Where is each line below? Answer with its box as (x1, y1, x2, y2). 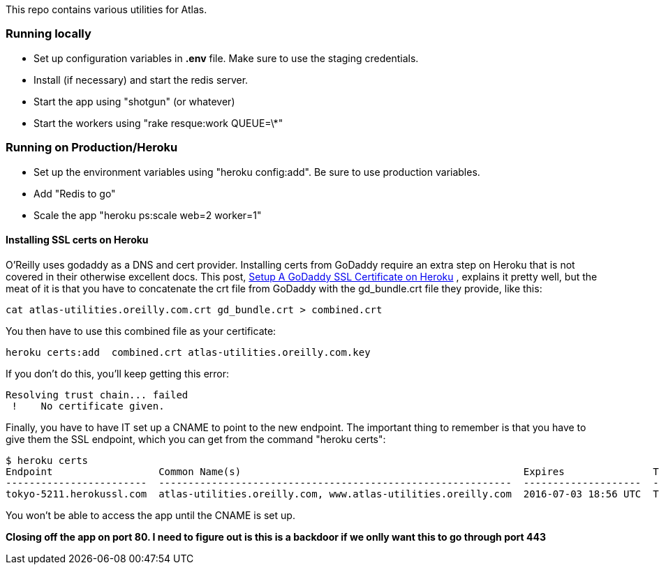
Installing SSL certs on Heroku (6, 234, 149, 246)
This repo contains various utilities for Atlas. (6, 3, 207, 15)
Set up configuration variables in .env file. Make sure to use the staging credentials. (34, 52, 419, 64)
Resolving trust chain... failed (6, 389, 188, 400)
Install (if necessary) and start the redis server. (34, 73, 249, 86)
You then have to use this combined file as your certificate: (6, 324, 276, 337)
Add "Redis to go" (34, 187, 116, 200)
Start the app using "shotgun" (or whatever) (34, 95, 235, 107)
